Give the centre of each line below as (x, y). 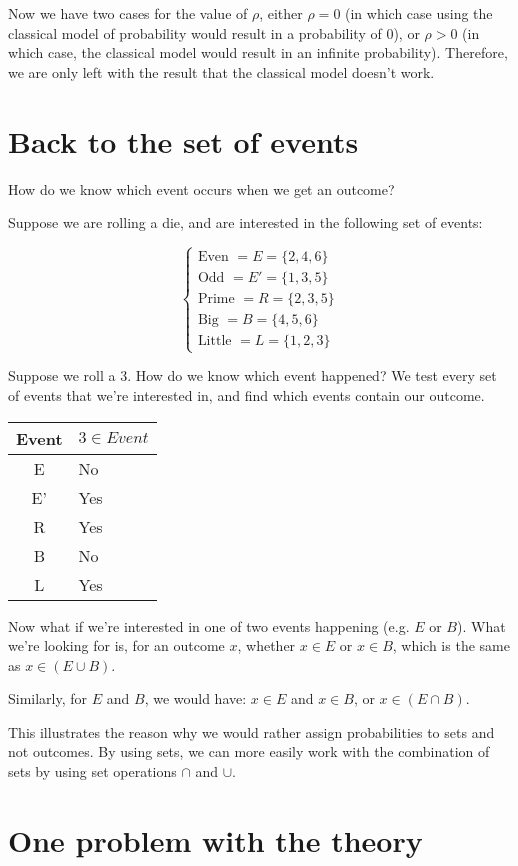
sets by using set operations (92, 771)
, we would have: (195, 698)
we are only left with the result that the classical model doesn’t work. (221, 71)
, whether (266, 645)
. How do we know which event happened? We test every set (312, 375)
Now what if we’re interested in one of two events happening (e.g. (209, 625)
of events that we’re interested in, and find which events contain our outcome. (246, 394)
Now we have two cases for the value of (128, 13)
